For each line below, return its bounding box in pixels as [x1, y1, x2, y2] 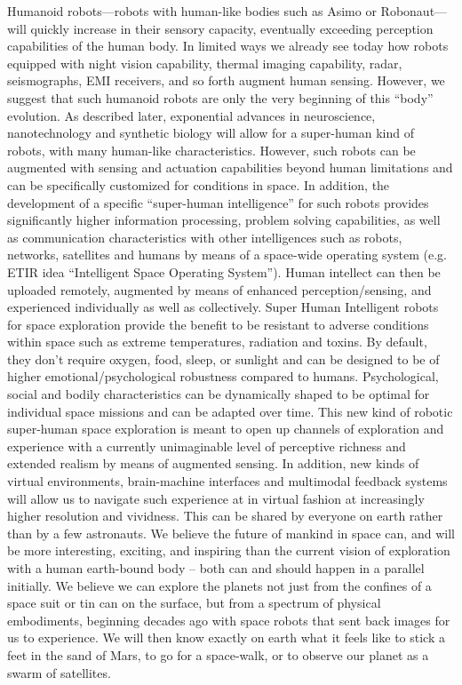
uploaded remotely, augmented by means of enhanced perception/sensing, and [7, 280, 432, 299]
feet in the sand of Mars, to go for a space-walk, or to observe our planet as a [7, 645, 429, 664]
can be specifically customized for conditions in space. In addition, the [7, 175, 390, 194]
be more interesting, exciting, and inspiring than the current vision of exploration [7, 541, 450, 560]
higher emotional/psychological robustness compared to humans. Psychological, [7, 367, 439, 386]
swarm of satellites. [7, 663, 111, 681]
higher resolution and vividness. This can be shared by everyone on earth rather [7, 506, 443, 525]
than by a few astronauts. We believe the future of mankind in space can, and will [7, 523, 455, 542]
